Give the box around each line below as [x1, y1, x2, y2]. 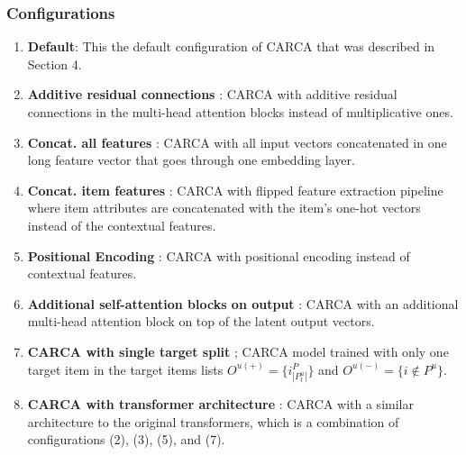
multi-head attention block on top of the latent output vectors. [27, 312, 375, 331]
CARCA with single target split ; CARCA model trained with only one [27, 341, 449, 360]
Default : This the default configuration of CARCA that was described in [27, 37, 435, 56]
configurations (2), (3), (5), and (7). [27, 430, 225, 449]
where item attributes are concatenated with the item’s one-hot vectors [27, 198, 421, 217]
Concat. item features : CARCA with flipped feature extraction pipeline [27, 180, 443, 199]
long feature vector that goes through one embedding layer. [27, 150, 355, 169]
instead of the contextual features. [27, 215, 216, 234]
